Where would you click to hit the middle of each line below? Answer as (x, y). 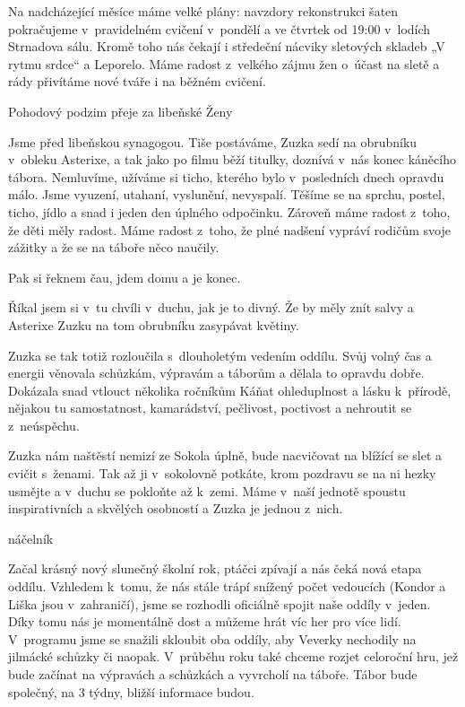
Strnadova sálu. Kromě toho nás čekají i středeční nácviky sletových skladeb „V (227, 46)
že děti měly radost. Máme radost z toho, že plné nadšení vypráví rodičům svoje (229, 229)
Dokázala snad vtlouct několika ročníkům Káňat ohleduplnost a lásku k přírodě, (230, 390)
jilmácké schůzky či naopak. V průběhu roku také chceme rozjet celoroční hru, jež (233, 656)
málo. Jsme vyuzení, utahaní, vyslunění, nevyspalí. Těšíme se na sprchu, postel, (227, 194)
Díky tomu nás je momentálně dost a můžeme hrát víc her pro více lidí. (205, 621)
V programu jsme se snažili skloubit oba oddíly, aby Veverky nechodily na (212, 638)
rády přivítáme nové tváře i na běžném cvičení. (137, 81)
